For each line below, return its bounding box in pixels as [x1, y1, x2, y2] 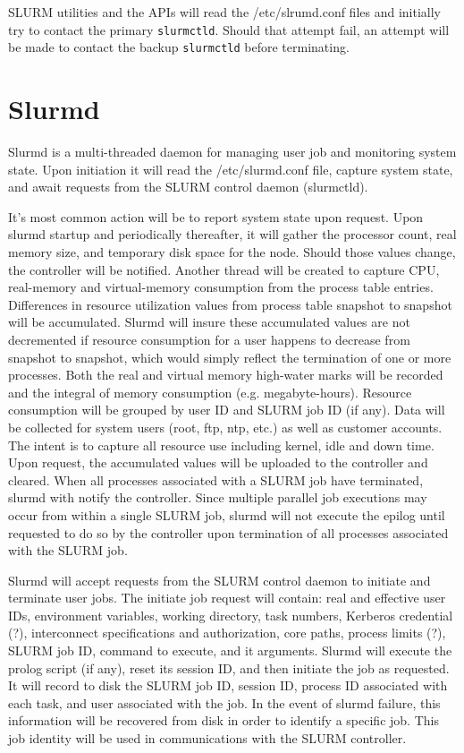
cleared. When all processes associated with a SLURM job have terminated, [8, 470, 424, 489]
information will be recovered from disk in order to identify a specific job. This [8, 711, 439, 730]
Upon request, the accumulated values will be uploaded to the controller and [8, 453, 428, 472]
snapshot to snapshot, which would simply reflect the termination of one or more [8, 347, 451, 366]
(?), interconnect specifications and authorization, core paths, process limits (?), [8, 623, 446, 642]
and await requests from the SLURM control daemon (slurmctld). [8, 177, 368, 196]
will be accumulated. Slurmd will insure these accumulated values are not [8, 312, 410, 331]
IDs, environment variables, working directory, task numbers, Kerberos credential [8, 605, 453, 624]
